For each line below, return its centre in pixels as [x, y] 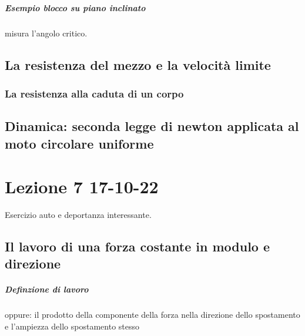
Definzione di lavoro [47, 289]
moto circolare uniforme [79, 143]
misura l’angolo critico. [46, 33]
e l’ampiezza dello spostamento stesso [72, 326]
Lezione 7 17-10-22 [82, 187]
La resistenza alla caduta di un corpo [94, 93]
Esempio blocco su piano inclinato [75, 7]
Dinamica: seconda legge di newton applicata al [152, 126]
